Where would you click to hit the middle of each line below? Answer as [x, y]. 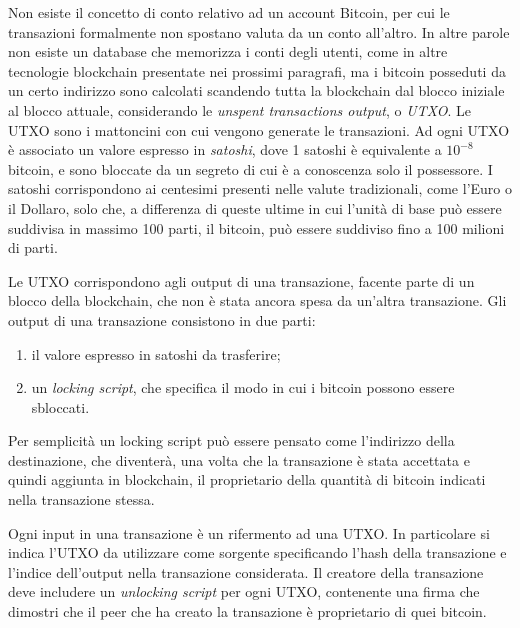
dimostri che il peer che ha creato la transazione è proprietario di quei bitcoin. [247, 611]
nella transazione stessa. [81, 499]
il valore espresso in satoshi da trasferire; [156, 353]
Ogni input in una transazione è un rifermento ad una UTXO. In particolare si [249, 532]
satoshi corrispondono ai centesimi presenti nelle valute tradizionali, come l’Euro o [260, 188]
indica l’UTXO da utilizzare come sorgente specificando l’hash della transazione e [257, 552]
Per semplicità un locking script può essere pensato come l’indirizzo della [231, 440]
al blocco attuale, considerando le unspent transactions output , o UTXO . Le [239, 109]
